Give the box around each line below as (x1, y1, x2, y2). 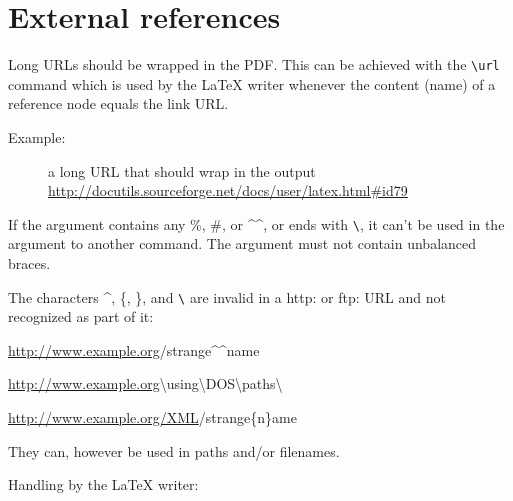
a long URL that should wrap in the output (48, 160, 316, 181)
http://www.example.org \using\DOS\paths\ (8, 373, 283, 394)
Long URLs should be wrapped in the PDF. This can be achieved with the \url (8, 54, 500, 75)
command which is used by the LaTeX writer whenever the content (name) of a (8, 73, 496, 94)
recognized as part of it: (8, 306, 154, 327)
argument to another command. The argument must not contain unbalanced (8, 233, 477, 254)
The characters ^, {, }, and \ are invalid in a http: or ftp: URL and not (8, 286, 446, 307)
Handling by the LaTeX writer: (8, 474, 199, 495)
